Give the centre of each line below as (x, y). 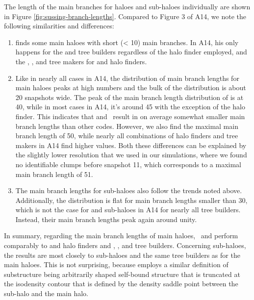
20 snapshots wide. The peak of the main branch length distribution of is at (129, 97)
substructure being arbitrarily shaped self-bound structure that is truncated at (122, 274)
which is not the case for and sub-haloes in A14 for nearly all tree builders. (128, 210)
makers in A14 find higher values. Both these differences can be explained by (131, 145)
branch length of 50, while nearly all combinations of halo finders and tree (127, 136)
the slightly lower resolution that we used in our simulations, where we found (131, 155)
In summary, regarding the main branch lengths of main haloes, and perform (121, 236)
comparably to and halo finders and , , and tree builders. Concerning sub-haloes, (125, 245)
